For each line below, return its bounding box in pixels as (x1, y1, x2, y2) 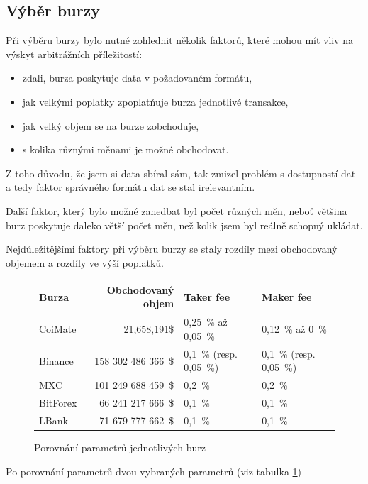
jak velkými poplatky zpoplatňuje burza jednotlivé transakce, (22, 94, 289, 109)
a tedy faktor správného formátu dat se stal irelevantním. (6, 180, 255, 194)
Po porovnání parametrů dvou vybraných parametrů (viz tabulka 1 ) (6, 463, 302, 478)
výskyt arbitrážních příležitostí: (6, 46, 143, 61)
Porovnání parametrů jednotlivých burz (34, 439, 206, 454)
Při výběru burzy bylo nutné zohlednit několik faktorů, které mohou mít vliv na (6, 33, 354, 48)
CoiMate (39, 321, 77, 336)
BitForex (39, 395, 77, 409)
